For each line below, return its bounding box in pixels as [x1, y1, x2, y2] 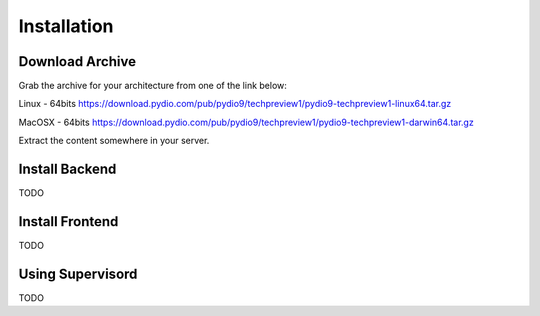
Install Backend [18, 161, 117, 178]
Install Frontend [18, 213, 119, 230]
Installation [18, 15, 114, 37]
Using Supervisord [18, 265, 138, 282]
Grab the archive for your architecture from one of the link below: [18, 80, 287, 92]
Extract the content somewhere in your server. [18, 135, 210, 147]
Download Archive [18, 53, 137, 70]
